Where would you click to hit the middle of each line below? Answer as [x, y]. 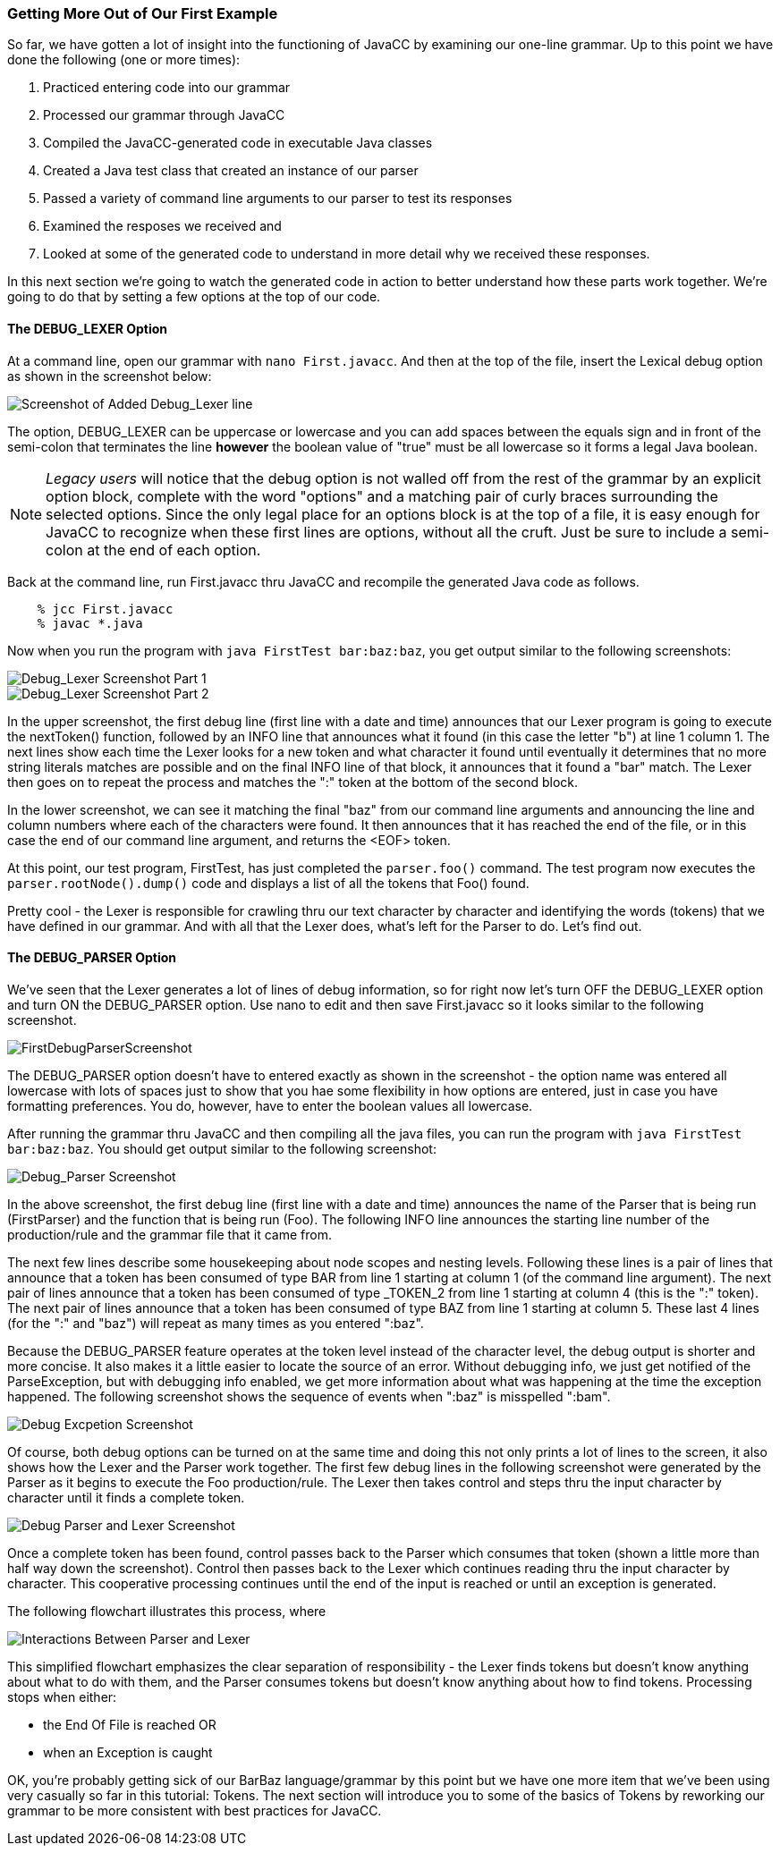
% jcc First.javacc [105, 609]
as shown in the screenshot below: [110, 376]
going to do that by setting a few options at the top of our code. [194, 297]
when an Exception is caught [128, 1752]
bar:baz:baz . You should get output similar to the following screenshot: [222, 1148]
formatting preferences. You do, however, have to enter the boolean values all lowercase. [270, 1105]
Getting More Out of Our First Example [143, 13]
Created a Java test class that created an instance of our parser [231, 171]
